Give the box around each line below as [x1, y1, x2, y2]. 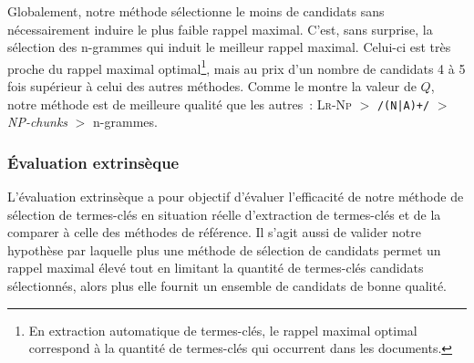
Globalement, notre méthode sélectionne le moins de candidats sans [7, 2, 385, 20]
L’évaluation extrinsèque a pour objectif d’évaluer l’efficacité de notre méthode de [7, 187, 464, 206]
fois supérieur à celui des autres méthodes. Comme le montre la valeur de [7, 77, 417, 96]
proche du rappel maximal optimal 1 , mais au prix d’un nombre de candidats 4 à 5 [7, 56, 466, 78]
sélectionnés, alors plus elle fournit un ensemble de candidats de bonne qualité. [7, 276, 447, 296]
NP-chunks [7, 112, 68, 131]
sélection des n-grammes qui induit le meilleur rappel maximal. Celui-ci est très [7, 37, 451, 57]
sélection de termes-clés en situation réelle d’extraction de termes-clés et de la [7, 204, 441, 223]
